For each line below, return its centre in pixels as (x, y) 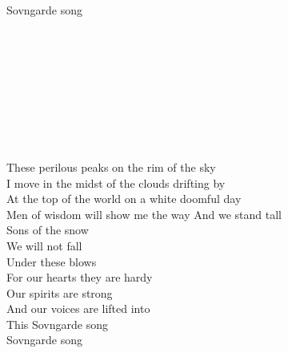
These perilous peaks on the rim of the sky (111, 166)
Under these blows (52, 261)
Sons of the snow (48, 230)
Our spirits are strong (60, 292)
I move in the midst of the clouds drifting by (116, 183)
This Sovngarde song (57, 324)
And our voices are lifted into (78, 308)
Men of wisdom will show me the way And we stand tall (144, 214)
